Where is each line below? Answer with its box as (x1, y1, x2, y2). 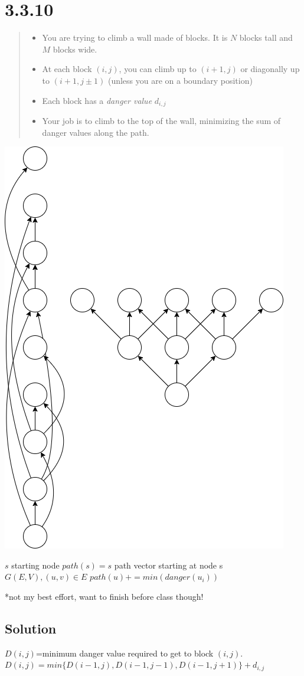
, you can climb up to (119, 63, 197, 75)
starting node (11, 559, 60, 571)
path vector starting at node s (114, 559, 223, 571)
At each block (42, 63, 92, 75)
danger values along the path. (42, 126, 149, 138)
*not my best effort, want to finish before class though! (5, 590, 204, 602)
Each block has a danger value (42, 94, 152, 106)
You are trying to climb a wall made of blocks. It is (42, 31, 228, 44)
